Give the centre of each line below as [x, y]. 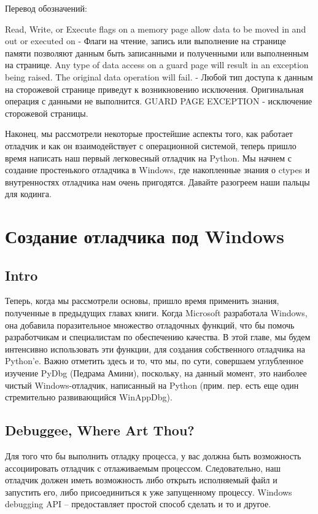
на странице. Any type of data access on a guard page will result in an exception [157, 65]
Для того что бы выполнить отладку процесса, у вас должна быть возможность [153, 456]
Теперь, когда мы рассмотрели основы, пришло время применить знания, [142, 301]
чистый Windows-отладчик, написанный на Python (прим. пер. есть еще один [152, 385]
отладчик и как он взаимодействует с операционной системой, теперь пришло [151, 145]
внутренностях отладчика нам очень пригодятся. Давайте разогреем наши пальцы [157, 181]
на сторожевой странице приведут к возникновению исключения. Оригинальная [154, 89]
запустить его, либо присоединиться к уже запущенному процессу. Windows [149, 492]
